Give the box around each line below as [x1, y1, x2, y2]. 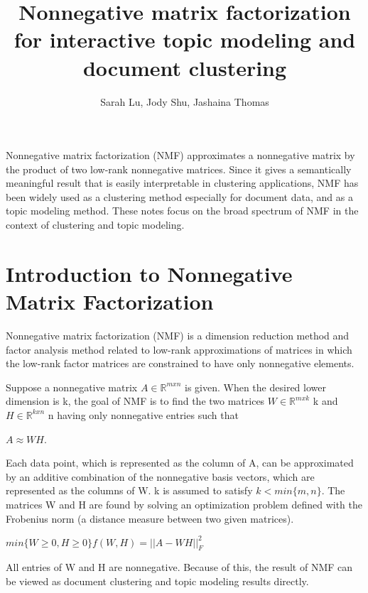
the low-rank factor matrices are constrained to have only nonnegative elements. [6, 356, 355, 371]
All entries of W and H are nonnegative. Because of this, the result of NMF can [6, 560, 353, 575]
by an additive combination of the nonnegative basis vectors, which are [6, 469, 315, 484]
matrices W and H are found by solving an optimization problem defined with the [6, 496, 362, 511]
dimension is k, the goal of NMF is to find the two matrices [6, 393, 265, 408]
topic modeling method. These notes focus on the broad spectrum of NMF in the [6, 203, 359, 218]
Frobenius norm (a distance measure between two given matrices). [6, 511, 294, 526]
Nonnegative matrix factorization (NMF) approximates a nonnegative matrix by [6, 148, 355, 163]
